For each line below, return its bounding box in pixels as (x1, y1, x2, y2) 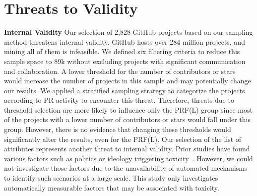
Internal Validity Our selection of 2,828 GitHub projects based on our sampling (4, 27, 253, 37)
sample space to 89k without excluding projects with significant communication (4, 56, 246, 66)
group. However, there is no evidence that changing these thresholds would (4, 124, 231, 134)
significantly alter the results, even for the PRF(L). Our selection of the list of (4, 133, 242, 144)
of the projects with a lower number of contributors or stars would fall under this (4, 114, 251, 125)
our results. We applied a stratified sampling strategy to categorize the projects (4, 85, 245, 95)
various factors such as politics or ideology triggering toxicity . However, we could (4, 153, 253, 163)
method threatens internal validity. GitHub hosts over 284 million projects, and (4, 36, 245, 47)
